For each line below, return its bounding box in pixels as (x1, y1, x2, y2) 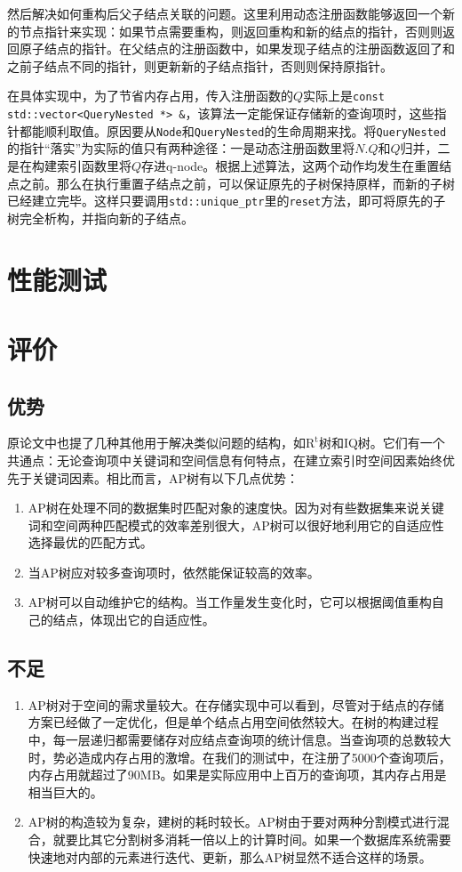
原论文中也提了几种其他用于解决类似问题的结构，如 (7, 433, 306, 452)
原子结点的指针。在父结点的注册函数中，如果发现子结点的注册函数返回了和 (19, 39, 455, 58)
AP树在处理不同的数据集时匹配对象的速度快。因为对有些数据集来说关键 (28, 498, 444, 517)
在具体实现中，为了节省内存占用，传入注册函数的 (7, 86, 293, 105)
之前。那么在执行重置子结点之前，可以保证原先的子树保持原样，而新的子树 (19, 174, 455, 192)
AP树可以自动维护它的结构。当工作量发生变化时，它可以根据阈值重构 (28, 593, 432, 611)
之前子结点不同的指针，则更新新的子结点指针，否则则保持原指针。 (7, 56, 393, 75)
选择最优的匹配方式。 (28, 533, 153, 552)
